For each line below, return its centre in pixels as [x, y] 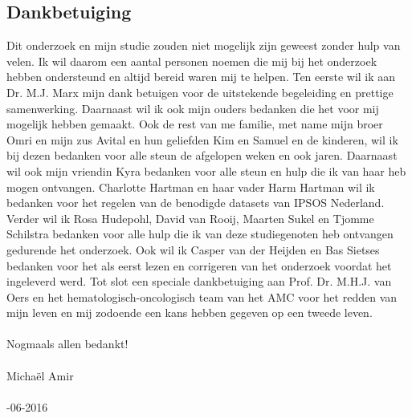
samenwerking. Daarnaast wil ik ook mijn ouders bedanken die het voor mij [193, 108]
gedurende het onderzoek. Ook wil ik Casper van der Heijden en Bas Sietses [193, 249]
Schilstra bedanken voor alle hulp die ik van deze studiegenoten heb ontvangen [200, 234]
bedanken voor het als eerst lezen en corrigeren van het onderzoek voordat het [199, 265]
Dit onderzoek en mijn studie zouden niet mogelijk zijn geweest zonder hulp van [204, 45]
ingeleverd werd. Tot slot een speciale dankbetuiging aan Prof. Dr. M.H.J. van [199, 281]
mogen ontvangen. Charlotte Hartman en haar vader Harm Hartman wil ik [191, 187]
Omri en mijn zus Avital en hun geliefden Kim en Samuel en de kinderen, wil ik [202, 139]
